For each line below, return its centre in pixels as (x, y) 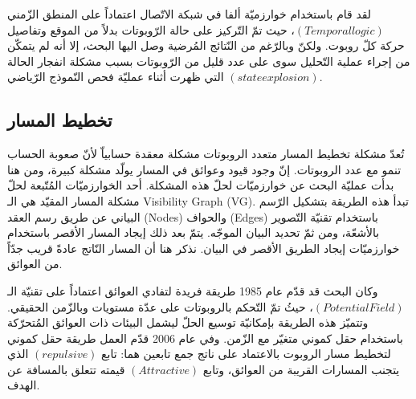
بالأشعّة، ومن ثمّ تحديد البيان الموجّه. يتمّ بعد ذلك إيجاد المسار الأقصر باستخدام (194, 232)
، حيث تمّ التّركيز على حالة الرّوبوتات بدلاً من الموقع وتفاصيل (151, 29)
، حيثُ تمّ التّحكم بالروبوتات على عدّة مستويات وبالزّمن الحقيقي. (160, 306)
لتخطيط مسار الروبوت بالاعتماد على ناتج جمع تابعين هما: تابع (246, 354)
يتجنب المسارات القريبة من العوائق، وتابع (301, 369)
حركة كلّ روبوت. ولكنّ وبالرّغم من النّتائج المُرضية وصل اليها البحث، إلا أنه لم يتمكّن (206, 45)
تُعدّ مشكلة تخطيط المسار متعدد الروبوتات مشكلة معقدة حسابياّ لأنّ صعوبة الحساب (206, 154)
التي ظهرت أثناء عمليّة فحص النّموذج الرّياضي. (165, 77)
